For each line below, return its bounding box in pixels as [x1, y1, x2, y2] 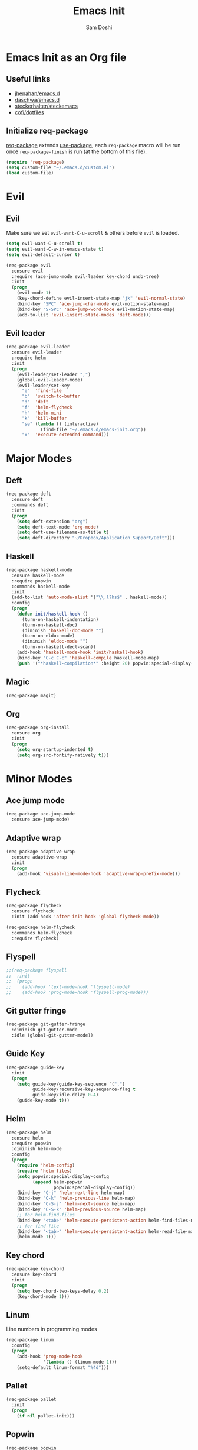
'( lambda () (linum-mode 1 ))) [43, 1359, 117, 1365]
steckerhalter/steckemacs [14, 102, 78, 109]
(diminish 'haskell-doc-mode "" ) [21, 627, 104, 633]
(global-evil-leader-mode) [16, 377, 83, 383]
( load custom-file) [6, 170, 54, 176]
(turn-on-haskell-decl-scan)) [21, 644, 96, 650]
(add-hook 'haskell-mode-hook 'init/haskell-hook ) [16, 649, 144, 656]
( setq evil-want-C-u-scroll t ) [6, 241, 83, 247]
